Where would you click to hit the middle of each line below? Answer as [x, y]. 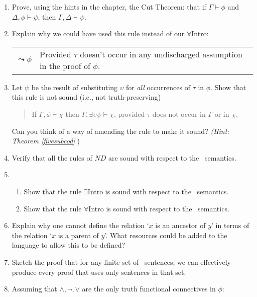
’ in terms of [230, 225]
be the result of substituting [75, 87]
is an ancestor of [180, 225]
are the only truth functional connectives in [149, 289]
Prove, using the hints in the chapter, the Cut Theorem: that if [109, 7]
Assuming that [34, 289]
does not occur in [179, 114]
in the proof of [65, 66]
